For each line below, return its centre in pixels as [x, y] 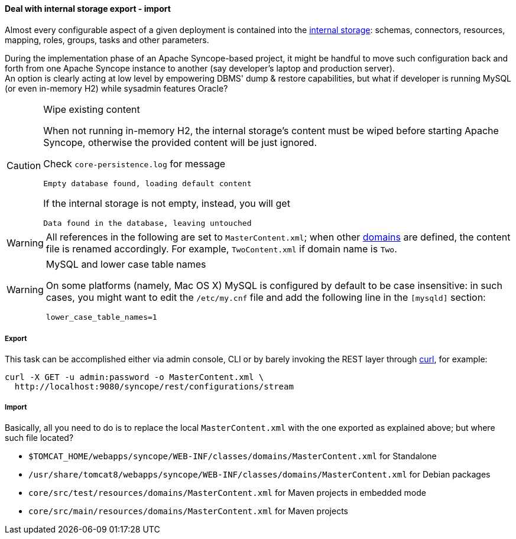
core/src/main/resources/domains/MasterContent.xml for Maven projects [188, 511]
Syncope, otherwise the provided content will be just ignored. [180, 142]
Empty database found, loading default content [147, 183]
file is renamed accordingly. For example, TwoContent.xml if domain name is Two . [221, 249]
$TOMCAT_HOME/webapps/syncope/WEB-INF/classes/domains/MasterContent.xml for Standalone [233, 456]
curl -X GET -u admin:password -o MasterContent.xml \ [134, 377]
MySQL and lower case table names [126, 264]
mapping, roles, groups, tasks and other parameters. [107, 40]
